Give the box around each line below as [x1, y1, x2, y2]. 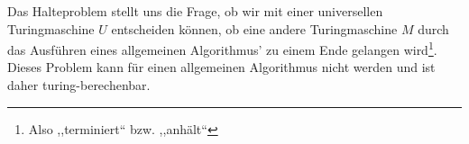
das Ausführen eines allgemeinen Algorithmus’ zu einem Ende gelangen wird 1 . [7, 38, 437, 58]
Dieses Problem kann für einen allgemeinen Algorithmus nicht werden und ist [7, 58, 436, 76]
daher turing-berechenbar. [7, 76, 151, 94]
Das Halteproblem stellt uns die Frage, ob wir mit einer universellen [7, 2, 383, 20]
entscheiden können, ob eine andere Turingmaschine [111, 19, 398, 38]
